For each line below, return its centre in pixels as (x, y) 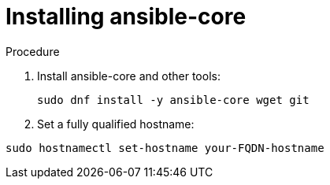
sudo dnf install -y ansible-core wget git (173, 100)
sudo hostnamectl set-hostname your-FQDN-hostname (165, 148)
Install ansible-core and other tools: (129, 76)
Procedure (33, 51)
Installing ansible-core (126, 17)
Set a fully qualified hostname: (116, 124)
